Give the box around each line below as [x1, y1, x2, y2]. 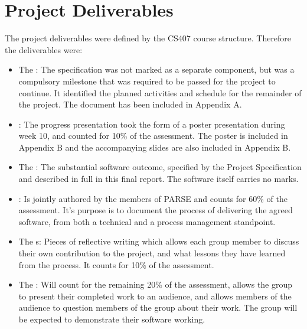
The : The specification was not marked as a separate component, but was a [18, 63, 295, 76]
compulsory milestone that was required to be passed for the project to [18, 74, 276, 87]
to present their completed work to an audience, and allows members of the [18, 289, 292, 302]
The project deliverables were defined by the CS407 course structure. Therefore [5, 32, 292, 44]
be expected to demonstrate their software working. [18, 313, 205, 325]
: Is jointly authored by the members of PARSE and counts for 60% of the [18, 192, 288, 204]
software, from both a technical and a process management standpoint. [18, 215, 276, 227]
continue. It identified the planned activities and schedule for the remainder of [18, 86, 302, 99]
